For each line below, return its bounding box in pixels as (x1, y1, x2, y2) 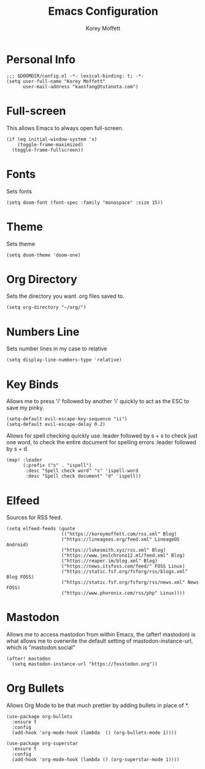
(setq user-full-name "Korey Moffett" (6, 78, 106, 84)
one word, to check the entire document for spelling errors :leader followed (6, 439, 196, 446)
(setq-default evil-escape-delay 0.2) (6, 422, 106, 428)
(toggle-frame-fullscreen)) (12, 147, 84, 153)
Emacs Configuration (48, 4, 158, 18)
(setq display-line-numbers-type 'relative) (6, 357, 122, 363)
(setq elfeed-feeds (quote (6, 526, 75, 532)
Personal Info (6, 52, 75, 66)
